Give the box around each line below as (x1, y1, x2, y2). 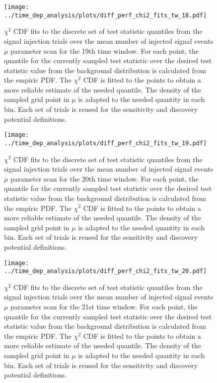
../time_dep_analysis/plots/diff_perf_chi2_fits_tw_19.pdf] (4, 139, 207, 147)
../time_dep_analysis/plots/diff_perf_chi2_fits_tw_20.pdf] (4, 268, 207, 275)
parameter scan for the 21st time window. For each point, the (10, 301, 198, 311)
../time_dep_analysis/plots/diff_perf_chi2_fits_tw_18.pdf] (4, 11, 207, 19)
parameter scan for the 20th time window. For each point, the (10, 173, 199, 184)
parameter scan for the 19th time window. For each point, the (10, 45, 199, 56)
